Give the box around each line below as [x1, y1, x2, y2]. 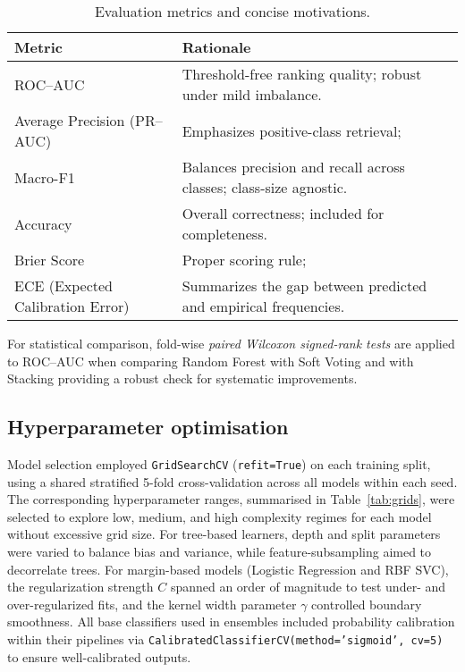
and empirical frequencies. [182, 296, 345, 316]
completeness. [182, 223, 267, 244]
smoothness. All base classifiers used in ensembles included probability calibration [7, 612, 455, 631]
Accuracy [14, 213, 72, 234]
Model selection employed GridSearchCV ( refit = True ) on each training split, [7, 454, 431, 473]
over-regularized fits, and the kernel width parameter [7, 594, 297, 613]
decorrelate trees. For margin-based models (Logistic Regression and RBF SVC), [7, 559, 449, 578]
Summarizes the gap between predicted [182, 275, 427, 296]
